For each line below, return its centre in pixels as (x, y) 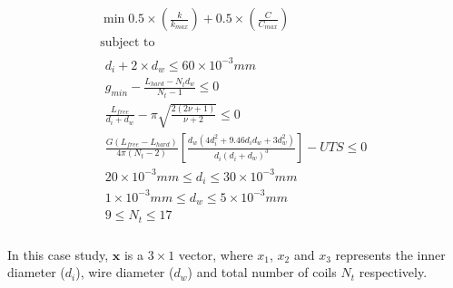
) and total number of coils (262, 272)
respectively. (393, 272)
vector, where (216, 254)
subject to (128, 43)
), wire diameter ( (125, 272)
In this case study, (58, 254)
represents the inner (390, 254)
